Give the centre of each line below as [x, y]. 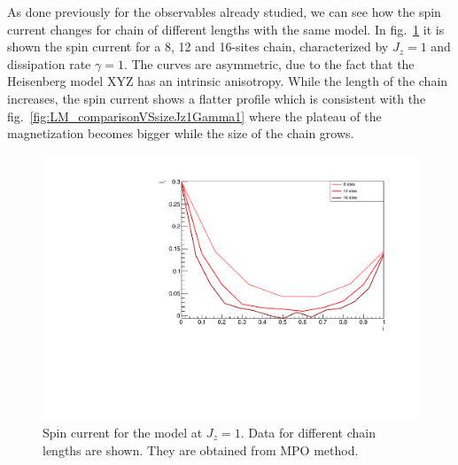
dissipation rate [49, 63]
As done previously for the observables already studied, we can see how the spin [224, 12]
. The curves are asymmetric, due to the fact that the [269, 63]
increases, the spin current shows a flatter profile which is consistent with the [217, 98]
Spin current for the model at [123, 432]
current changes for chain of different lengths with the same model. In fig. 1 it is [226, 29]
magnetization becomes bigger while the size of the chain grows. [181, 133]
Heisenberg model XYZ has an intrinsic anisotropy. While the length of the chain [228, 81]
